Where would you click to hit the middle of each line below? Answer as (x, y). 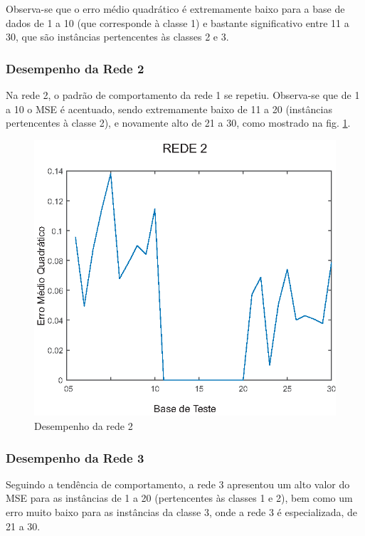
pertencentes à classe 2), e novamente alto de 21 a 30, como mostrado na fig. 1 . (178, 123)
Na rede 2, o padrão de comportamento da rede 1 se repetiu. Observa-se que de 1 (183, 95)
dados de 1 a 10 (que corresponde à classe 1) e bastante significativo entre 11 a (178, 22)
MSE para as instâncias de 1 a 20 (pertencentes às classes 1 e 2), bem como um (179, 498)
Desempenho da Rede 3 (75, 457)
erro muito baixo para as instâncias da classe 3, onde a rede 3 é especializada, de (182, 512)
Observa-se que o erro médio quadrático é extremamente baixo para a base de (175, 9)
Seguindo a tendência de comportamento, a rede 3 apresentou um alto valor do (178, 484)
